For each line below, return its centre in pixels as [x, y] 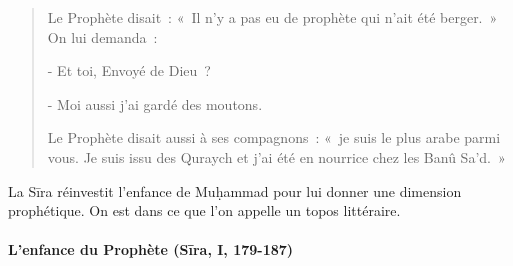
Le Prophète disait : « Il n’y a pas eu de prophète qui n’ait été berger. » [272, 17]
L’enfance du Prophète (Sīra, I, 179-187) [151, 249]
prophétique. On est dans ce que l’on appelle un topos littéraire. [204, 210]
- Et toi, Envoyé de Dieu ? [129, 70]
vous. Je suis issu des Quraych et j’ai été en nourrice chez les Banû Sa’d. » [276, 156]
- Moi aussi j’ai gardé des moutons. [155, 103]
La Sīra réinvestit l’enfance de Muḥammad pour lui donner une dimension [235, 190]
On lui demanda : [102, 36]
